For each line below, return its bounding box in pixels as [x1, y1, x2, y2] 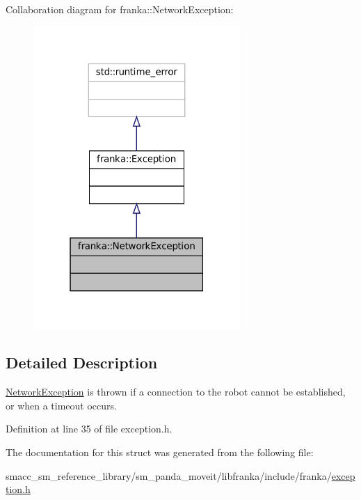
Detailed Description [6, 352, 158, 373]
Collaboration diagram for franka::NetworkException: [6, 2, 234, 16]
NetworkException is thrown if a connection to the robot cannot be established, [6, 384, 346, 399]
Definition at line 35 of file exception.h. [6, 421, 173, 436]
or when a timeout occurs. [6, 398, 117, 412]
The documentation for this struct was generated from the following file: [6, 444, 314, 459]
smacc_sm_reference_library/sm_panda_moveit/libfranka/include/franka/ [6, 468, 332, 483]
